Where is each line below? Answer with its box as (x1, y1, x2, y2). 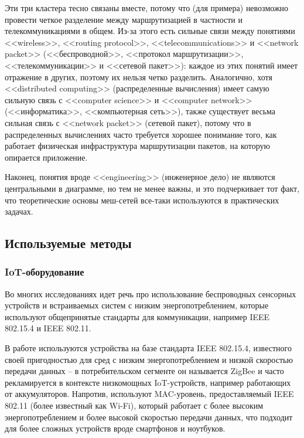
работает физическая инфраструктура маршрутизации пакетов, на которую (5, 140, 270, 152)
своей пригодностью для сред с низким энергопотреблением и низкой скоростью (5, 353, 293, 365)
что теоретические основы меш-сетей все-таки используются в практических (5, 193, 279, 206)
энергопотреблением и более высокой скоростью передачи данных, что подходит (5, 410, 293, 423)
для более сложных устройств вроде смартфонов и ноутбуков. (5, 422, 226, 434)
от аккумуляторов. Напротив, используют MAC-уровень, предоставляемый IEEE (5, 388, 294, 400)
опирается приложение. (5, 151, 88, 163)
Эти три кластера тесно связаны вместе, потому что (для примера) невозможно (5, 2, 289, 13)
